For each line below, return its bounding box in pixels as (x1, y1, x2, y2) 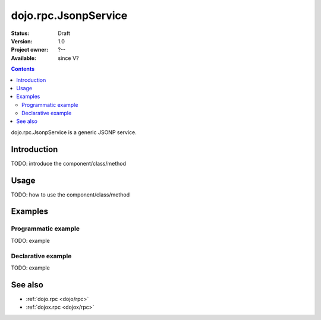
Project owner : (11, 46, 49, 53)
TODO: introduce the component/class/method (11, 160, 126, 167)
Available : (11, 54, 37, 62)
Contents (11, 65, 35, 72)
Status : (11, 30, 30, 37)
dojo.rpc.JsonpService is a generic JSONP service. (11, 128, 137, 136)
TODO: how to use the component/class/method (11, 191, 130, 198)
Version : (11, 37, 33, 45)
